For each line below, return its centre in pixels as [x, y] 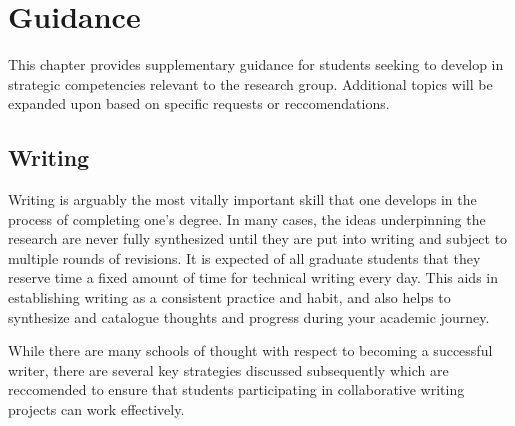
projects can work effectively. [96, 409]
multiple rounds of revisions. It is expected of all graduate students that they [244, 257]
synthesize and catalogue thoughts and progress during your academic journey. [249, 316]
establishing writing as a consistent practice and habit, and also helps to [229, 297]
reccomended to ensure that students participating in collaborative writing [236, 389]
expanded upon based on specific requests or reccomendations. [199, 103]
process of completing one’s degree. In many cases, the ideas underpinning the [247, 218]
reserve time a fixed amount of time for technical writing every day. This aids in [253, 277]
